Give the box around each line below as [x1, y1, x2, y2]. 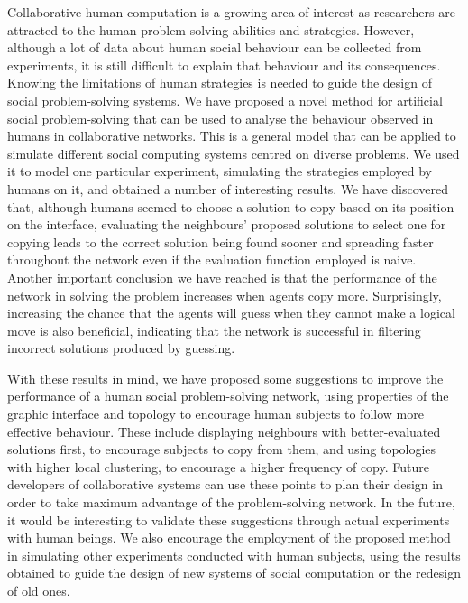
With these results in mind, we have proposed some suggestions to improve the [7, 368, 444, 387]
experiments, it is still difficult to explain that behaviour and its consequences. [7, 55, 441, 74]
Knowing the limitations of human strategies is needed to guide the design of [7, 73, 432, 92]
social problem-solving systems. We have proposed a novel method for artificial [7, 90, 443, 109]
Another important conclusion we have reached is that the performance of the [7, 267, 437, 286]
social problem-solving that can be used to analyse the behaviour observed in [7, 108, 434, 127]
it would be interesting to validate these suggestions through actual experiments [7, 510, 450, 529]
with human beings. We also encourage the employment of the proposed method [7, 528, 451, 547]
